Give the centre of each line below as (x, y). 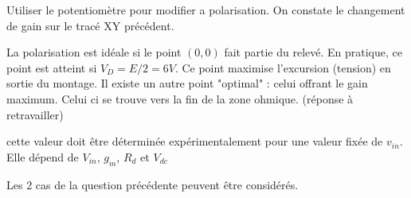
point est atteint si (52, 67)
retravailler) (35, 114)
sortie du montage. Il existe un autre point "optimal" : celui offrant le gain (187, 83)
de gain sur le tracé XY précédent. (90, 25)
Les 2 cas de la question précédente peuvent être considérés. (153, 184)
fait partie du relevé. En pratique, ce (313, 52)
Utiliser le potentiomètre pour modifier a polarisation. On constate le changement (206, 10)
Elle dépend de (43, 156)
